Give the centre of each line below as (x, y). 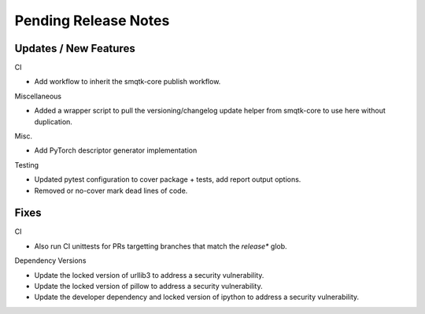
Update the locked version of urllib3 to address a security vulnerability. (149, 275)
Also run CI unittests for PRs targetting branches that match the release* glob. (161, 246)
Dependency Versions (50, 260)
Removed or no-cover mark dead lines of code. (111, 190)
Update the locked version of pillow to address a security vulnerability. (148, 286)
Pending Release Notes (92, 20)
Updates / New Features (75, 48)
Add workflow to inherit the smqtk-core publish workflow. (128, 82)
